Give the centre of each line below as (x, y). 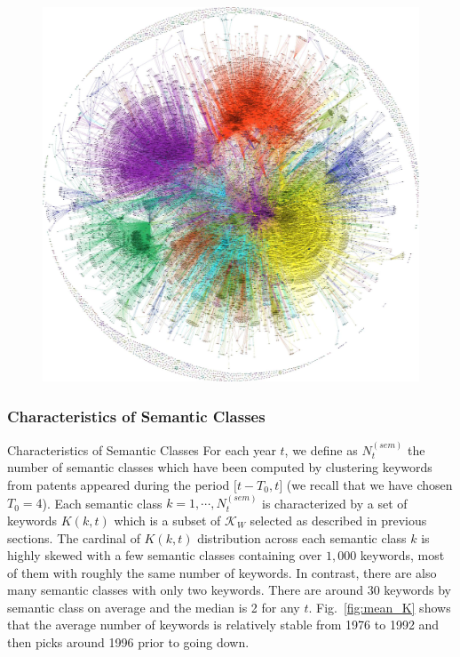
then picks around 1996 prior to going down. (128, 642)
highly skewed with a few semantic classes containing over (165, 555)
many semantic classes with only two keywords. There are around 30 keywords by (229, 590)
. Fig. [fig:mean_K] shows (380, 607)
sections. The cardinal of (74, 537)
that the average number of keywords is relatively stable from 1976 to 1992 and (223, 625)
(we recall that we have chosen (369, 484)
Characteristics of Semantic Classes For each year (142, 449)
